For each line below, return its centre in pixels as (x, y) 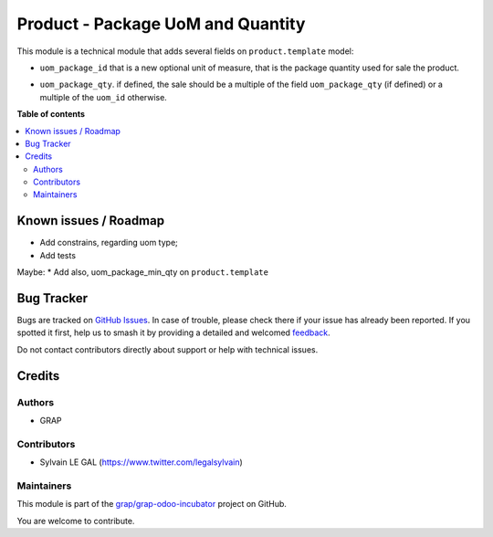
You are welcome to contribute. (76, 521)
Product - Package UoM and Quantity (161, 24)
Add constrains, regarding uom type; (109, 243)
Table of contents (51, 114)
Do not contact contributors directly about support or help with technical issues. (168, 349)
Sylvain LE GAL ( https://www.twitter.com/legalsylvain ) (142, 462)
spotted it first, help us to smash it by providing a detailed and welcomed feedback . (173, 332)
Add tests (58, 255)
